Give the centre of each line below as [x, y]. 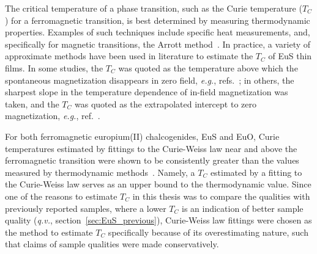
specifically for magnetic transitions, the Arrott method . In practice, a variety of [158, 44]
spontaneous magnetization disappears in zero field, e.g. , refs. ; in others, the [150, 80]
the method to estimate [49, 232]
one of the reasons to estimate [61, 196]
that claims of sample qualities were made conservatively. [112, 244]
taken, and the [32, 103]
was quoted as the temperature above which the [208, 67]
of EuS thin [290, 56]
